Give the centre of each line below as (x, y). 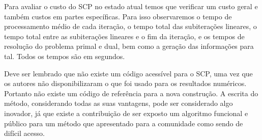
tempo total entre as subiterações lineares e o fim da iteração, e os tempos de (124, 36)
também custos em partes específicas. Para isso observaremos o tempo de (118, 16)
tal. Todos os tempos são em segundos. (65, 56)
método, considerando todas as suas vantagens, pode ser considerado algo (119, 103)
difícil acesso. (24, 133)
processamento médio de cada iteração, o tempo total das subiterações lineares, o (130, 26)
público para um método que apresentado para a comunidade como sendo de (124, 123)
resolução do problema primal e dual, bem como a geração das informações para (129, 46)
